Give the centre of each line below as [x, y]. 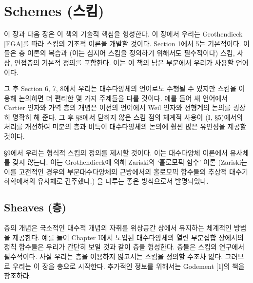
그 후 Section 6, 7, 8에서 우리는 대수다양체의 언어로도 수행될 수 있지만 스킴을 [120, 88]
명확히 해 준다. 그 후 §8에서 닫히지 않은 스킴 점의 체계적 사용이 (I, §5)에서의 [128, 117]
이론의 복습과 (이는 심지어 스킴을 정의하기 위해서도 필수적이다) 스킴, [131, 53]
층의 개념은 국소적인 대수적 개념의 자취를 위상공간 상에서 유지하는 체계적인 [118, 228]
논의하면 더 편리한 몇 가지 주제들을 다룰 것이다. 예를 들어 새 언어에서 [123, 98]
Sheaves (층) [35, 207]
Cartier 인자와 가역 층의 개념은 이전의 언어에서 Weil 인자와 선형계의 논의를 [117, 107]
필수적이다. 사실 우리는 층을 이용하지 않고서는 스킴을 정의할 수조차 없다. [114, 256]
